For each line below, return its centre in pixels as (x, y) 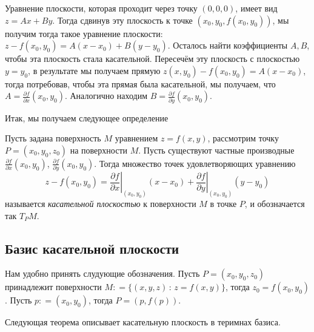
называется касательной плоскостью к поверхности (101, 204)
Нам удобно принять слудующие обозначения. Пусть (102, 273)
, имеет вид (256, 8)
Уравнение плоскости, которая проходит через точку (101, 8)
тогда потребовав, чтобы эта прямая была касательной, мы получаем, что (140, 83)
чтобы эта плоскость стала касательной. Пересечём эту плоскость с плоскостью (152, 59)
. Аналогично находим (106, 96)
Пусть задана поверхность (53, 138)
